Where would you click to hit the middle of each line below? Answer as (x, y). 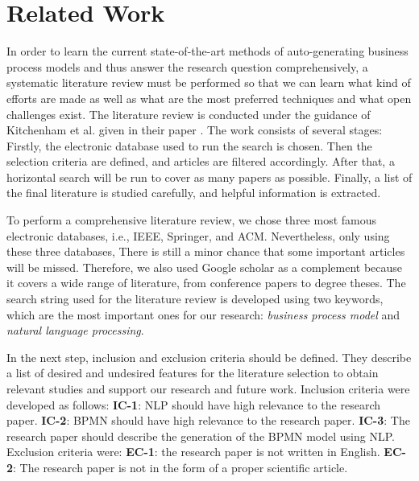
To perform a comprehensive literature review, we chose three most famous (192, 220)
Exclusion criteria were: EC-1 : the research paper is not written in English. (193, 452)
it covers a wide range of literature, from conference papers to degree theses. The (206, 283)
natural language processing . (75, 330)
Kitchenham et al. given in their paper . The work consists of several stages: (195, 130)
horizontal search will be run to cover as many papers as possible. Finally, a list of (209, 177)
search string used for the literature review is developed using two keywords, (195, 299)
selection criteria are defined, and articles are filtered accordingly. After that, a (201, 161)
